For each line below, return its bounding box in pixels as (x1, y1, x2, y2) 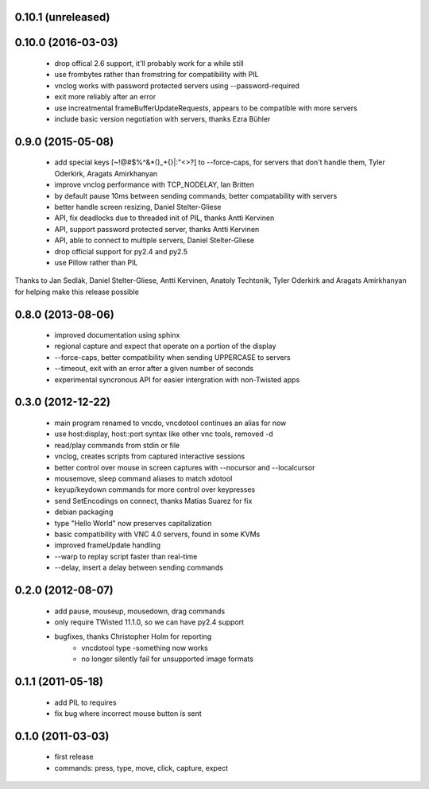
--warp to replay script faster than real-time (54, 551, 198, 561)
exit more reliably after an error (54, 92, 157, 102)
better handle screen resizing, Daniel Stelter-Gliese (54, 202, 222, 211)
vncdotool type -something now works (81, 643, 208, 652)
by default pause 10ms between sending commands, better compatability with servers (54, 191, 338, 200)
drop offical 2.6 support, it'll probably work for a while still (54, 59, 244, 68)
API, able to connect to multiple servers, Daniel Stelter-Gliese (54, 235, 255, 246)
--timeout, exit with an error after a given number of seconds (54, 364, 254, 373)
